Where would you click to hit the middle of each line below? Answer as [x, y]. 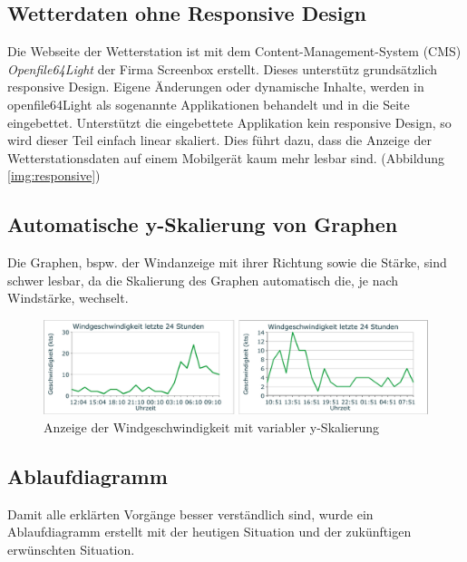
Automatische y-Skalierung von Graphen [203, 224]
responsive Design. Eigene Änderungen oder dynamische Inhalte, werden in [216, 87]
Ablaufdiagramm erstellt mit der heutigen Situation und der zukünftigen [209, 532]
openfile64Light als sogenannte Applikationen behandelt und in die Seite [209, 104]
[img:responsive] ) [54, 175]
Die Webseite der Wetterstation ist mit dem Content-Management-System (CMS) [234, 51]
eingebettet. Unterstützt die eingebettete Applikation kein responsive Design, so [229, 122]
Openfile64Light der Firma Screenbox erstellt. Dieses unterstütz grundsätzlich [223, 68]
